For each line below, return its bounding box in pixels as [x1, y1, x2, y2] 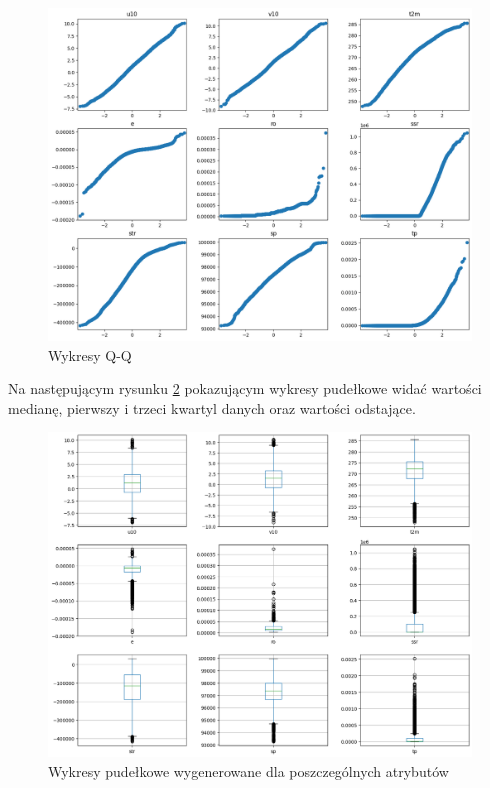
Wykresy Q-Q [48, 344, 132, 365]
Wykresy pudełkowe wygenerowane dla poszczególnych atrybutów [48, 760, 449, 781]
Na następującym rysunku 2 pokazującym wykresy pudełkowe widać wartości [8, 378, 482, 399]
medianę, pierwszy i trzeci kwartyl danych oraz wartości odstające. [8, 397, 416, 418]
